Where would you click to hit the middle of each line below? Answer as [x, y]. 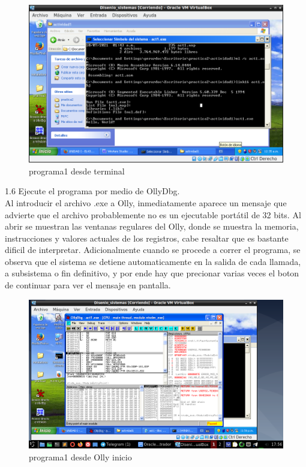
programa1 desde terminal [77, 171]
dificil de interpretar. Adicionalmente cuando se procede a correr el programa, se [153, 250]
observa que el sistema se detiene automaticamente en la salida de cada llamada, [153, 261]
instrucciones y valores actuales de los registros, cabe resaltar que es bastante [147, 238]
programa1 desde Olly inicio [80, 457]
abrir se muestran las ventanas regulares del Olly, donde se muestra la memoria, [152, 226]
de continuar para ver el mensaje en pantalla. [88, 285]
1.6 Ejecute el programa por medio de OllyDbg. [92, 191]
